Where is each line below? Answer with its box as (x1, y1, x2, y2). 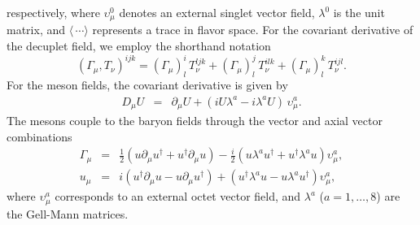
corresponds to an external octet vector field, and (55, 188, 301, 205)
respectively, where (7, 4, 100, 20)
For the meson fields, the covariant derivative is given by (7, 76, 288, 93)
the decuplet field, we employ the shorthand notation (7, 37, 271, 54)
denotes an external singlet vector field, (119, 4, 315, 20)
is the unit (333, 4, 385, 20)
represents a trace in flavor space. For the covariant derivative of (92, 21, 413, 38)
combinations (7, 128, 72, 145)
